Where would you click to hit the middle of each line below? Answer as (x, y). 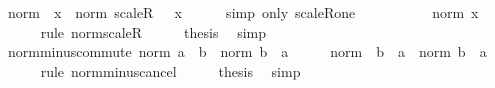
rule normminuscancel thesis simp (170, 70)
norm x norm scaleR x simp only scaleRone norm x (243, 12)
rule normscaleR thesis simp (153, 31)
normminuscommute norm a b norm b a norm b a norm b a (247, 51)
